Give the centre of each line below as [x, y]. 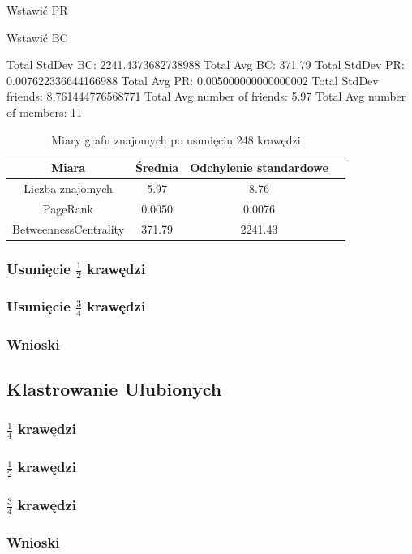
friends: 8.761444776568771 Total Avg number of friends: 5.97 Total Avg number [206, 96]
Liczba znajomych [68, 188]
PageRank [68, 208]
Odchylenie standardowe [259, 167]
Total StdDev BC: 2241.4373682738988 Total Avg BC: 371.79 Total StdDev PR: [206, 64]
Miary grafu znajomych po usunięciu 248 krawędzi [176, 139]
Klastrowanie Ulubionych [114, 389]
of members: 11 [45, 112]
